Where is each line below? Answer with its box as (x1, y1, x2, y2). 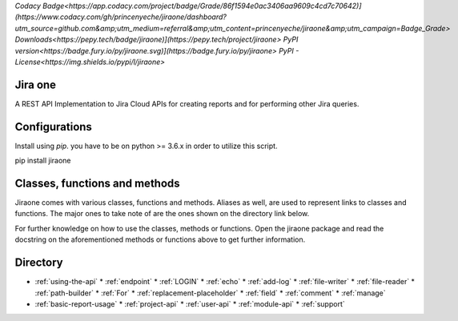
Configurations (14, 120, 92, 134)
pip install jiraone (14, 156, 71, 166)
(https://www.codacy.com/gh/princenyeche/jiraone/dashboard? (14, 12, 227, 22)
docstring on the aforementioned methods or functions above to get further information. (14, 235, 306, 244)
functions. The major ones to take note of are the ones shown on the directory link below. (14, 209, 310, 219)
